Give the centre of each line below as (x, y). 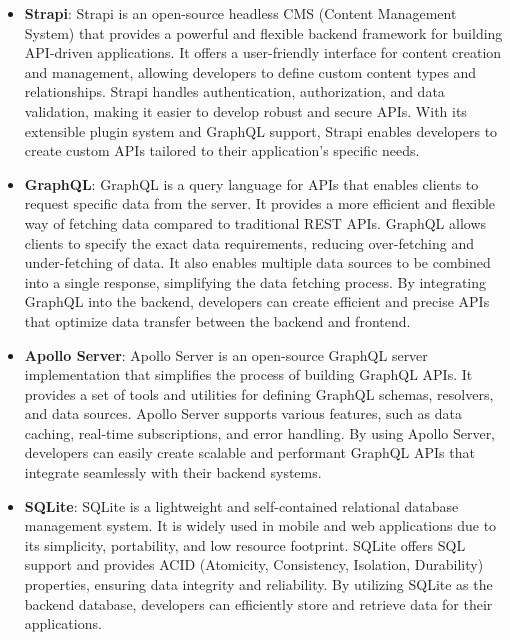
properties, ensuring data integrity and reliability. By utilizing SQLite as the (258, 584)
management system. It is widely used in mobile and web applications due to (260, 525)
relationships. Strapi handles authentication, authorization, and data (234, 91)
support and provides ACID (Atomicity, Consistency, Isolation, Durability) (254, 564)
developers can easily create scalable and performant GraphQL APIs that (249, 452)
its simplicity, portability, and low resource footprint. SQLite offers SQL (245, 544)
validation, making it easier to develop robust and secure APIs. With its (245, 110)
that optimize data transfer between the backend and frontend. (217, 320)
